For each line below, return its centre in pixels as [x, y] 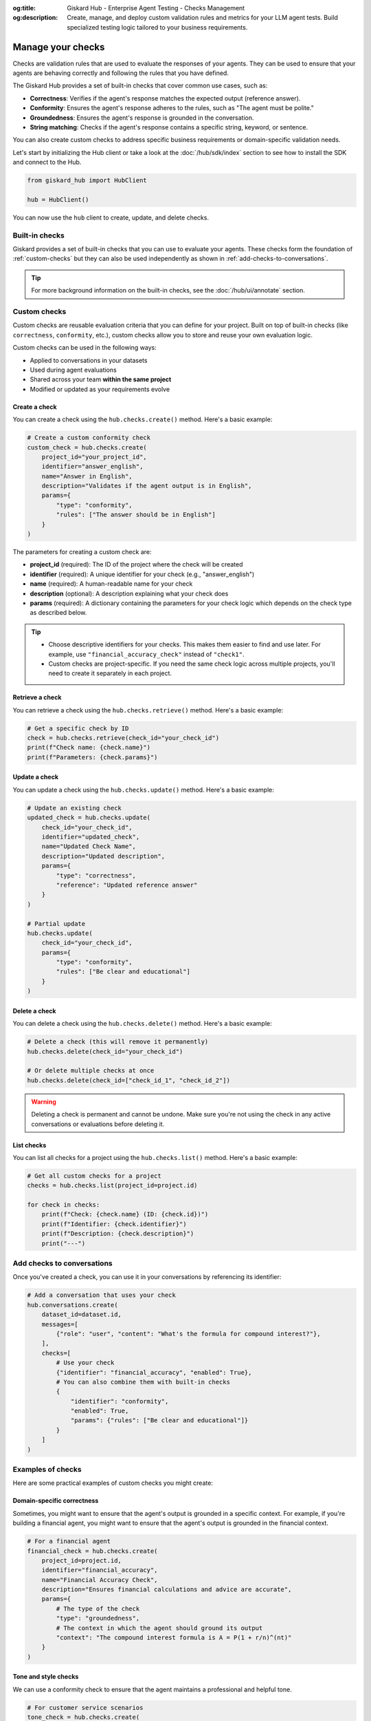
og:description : [35, 18]
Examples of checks [47, 1469]
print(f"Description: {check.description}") [118, 1234]
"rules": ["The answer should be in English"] [136, 515]
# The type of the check [98, 1608]
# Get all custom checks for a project [94, 1176]
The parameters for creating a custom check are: [82, 552]
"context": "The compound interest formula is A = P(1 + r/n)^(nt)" [174, 1638]
